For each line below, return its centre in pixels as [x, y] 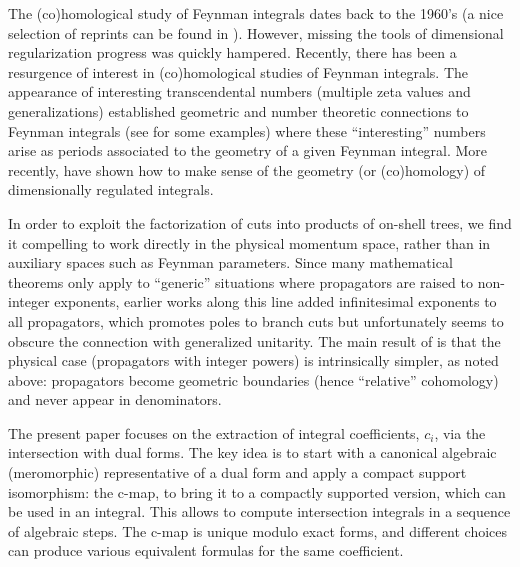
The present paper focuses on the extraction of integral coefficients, [214, 432]
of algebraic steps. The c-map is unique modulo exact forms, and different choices [258, 530]
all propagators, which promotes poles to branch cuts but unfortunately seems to [256, 320]
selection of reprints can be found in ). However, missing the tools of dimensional [256, 32]
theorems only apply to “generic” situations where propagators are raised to [240, 281]
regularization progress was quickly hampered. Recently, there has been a [232, 52]
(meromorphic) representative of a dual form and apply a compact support [237, 472]
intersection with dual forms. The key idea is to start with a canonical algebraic [252, 452]
